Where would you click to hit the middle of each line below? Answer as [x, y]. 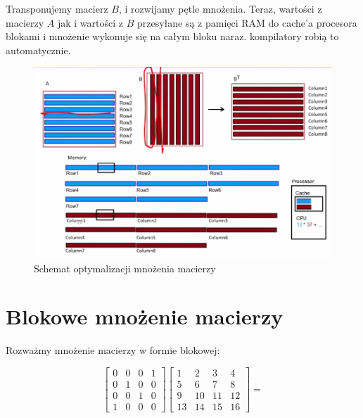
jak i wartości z [90, 22]
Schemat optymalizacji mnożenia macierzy [125, 268]
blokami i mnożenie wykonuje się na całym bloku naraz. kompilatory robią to [172, 36]
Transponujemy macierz [57, 8]
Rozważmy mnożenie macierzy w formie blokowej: [113, 350]
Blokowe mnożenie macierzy [145, 316]
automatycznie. [38, 50]
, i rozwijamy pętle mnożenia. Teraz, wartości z [220, 8]
